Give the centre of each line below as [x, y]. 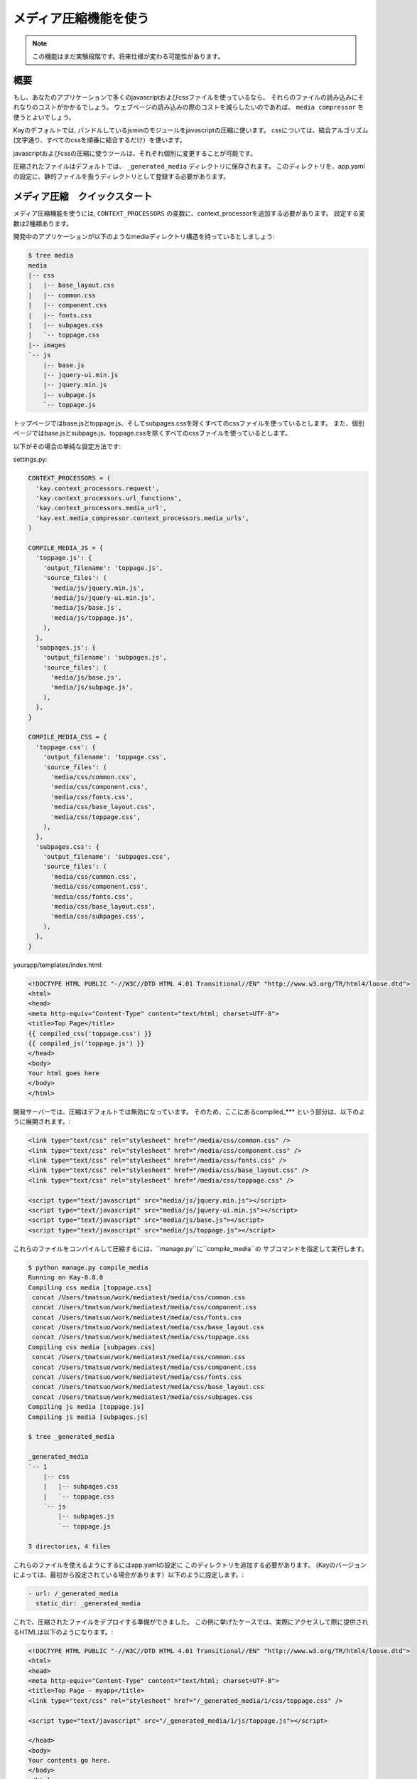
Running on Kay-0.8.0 [66, 1278]
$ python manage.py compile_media [88, 1267]
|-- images [47, 345]
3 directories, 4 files [70, 1546]
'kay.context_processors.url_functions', [109, 498]
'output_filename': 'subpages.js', [105, 658]
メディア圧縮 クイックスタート [83, 197]
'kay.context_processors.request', [98, 488]
